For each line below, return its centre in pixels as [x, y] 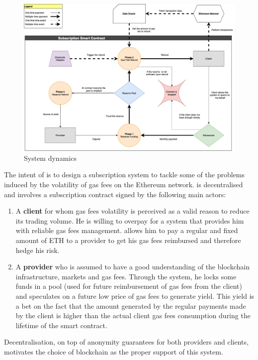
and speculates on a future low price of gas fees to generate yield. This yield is [135, 296]
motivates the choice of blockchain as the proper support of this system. [114, 351]
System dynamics [50, 158]
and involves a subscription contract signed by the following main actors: [115, 194]
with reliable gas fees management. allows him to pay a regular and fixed [127, 230]
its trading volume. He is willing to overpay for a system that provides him [130, 220]
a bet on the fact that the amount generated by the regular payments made [131, 305]
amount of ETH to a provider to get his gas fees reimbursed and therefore [128, 240]
